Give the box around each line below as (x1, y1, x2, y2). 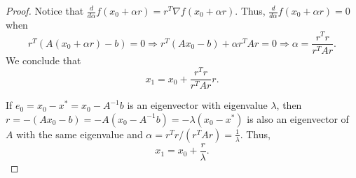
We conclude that (6, 52, 81, 67)
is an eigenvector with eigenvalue (127, 98, 268, 112)
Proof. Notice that (6, 3, 84, 17)
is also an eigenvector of (247, 111, 349, 126)
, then (276, 98, 302, 112)
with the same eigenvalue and (16, 126, 143, 141)
